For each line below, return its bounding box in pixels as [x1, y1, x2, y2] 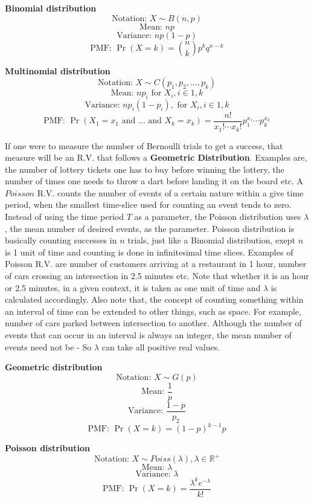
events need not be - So [5, 340, 92, 353]
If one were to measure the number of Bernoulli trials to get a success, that [5, 139, 283, 152]
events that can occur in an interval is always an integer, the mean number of [5, 329, 292, 341]
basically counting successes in [5, 234, 117, 246]
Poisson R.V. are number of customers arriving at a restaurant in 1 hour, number [5, 257, 307, 270]
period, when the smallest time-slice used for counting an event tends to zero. [5, 198, 292, 211]
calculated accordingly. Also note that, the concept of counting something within [5, 293, 304, 306]
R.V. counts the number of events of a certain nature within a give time [37, 186, 304, 199]
